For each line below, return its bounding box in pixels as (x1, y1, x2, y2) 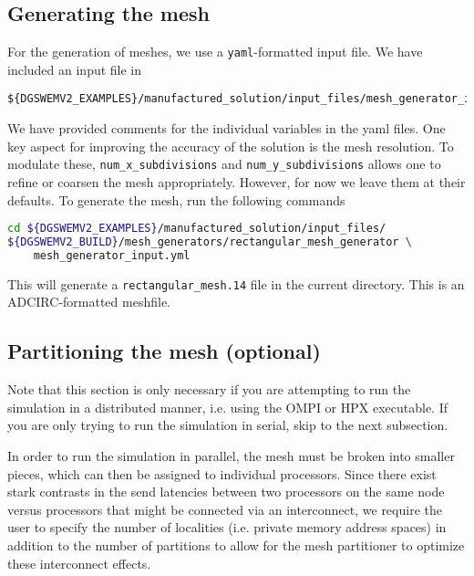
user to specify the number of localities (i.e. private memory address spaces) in (7, 518, 447, 537)
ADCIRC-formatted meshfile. (7, 292, 170, 311)
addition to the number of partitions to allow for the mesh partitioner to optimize (7, 535, 465, 554)
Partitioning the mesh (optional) (7, 337, 321, 365)
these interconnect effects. (7, 553, 151, 572)
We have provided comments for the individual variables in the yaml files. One (7, 119, 446, 138)
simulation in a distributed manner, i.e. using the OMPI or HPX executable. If (7, 397, 448, 416)
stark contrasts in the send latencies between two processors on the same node (7, 482, 445, 501)
